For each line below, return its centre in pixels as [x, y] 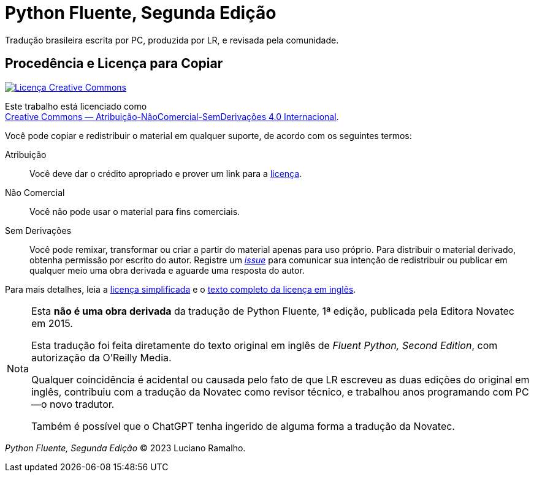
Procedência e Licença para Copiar [114, 64]
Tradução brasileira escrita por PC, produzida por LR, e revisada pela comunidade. [172, 40]
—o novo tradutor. [73, 404]
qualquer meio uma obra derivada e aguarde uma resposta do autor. [167, 270]
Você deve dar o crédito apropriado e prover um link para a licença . [166, 173]
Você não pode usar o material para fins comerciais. [135, 211]
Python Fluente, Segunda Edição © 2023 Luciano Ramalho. [125, 448]
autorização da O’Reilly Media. [101, 357]
